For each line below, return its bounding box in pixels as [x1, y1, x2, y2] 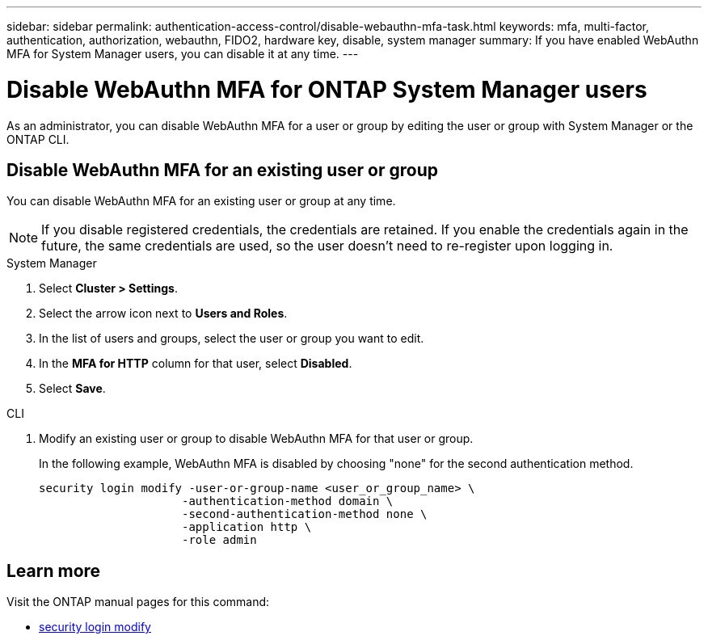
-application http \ [182, 520, 312, 534]
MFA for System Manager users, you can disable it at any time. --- [6, 47, 359, 61]
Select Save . [39, 381, 106, 396]
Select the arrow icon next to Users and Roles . [39, 306, 288, 321]
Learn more [6, 560, 101, 581]
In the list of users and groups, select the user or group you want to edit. [39, 331, 424, 346]
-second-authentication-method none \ [182, 507, 428, 521]
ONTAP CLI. [6, 132, 70, 146]
